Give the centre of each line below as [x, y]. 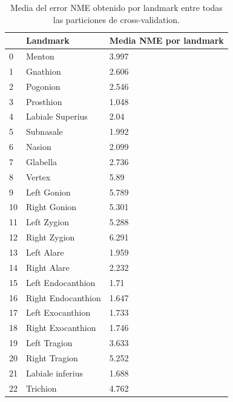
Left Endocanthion [61, 282]
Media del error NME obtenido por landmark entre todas [116, 7]
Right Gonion [51, 207]
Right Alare [48, 267]
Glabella [42, 161]
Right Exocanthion [61, 328]
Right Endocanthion [64, 297]
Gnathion [44, 71]
